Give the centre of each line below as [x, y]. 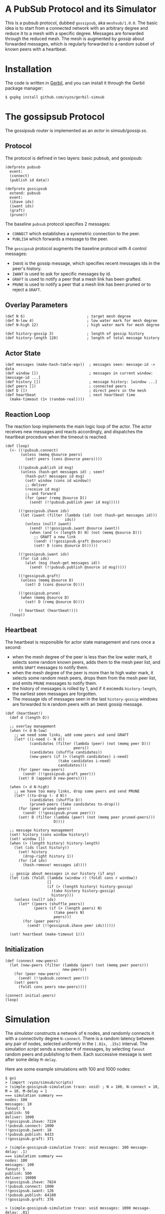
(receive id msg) [43, 489]
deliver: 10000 [21, 1178]
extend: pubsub [25, 193]
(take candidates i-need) [84, 761]
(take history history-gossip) [83, 891]
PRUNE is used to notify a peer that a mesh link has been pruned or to [82, 284]
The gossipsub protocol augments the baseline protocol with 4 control [76, 248]
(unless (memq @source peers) [51, 455]
